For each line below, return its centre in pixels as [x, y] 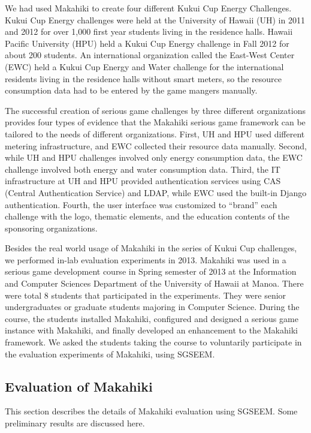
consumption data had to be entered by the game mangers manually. [131, 90]
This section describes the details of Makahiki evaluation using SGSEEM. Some [151, 411]
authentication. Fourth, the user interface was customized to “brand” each [141, 204]
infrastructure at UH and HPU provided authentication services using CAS [143, 181]
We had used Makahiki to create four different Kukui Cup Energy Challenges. [148, 8]
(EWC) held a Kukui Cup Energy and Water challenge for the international [144, 66]
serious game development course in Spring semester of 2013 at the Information [151, 271]
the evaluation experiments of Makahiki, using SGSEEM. [110, 354]
